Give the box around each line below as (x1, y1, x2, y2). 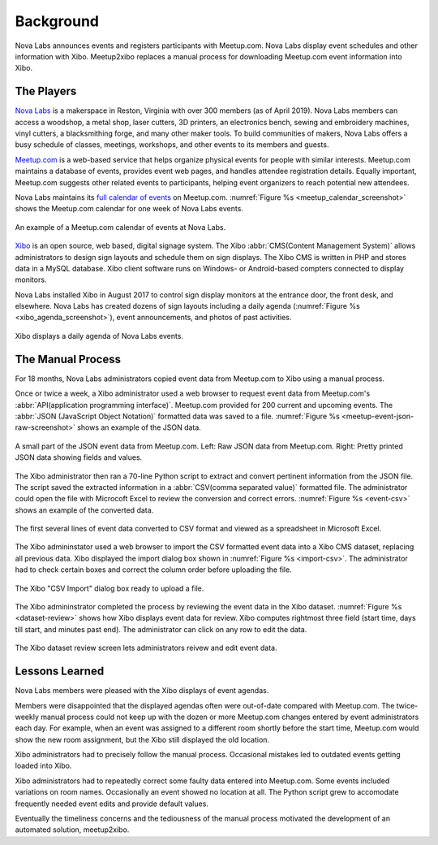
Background (15, 12, 99, 30)
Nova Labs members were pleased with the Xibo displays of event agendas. (15, 686, 269, 695)
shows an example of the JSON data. (77, 422, 202, 432)
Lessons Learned (15, 665, 105, 678)
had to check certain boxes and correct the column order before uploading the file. (15, 565, 292, 574)
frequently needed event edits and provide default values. (15, 799, 208, 808)
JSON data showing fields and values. (15, 453, 143, 462)
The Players (15, 84, 77, 98)
